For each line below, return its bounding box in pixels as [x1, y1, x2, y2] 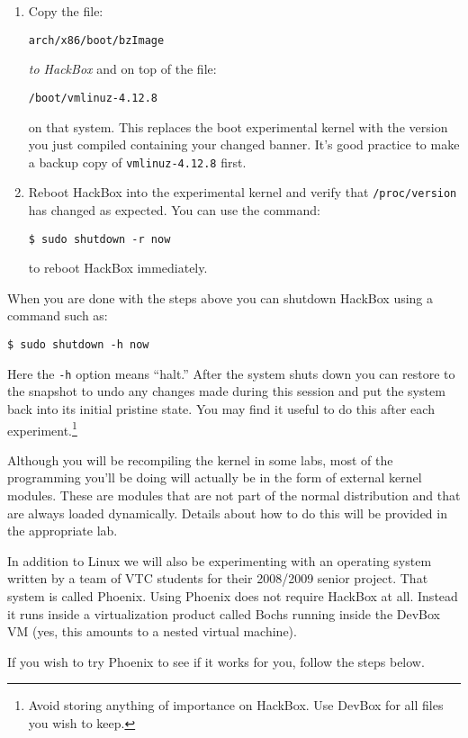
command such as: [7, 306, 108, 325]
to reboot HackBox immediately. [28, 258, 208, 277]
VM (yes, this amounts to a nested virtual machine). [7, 622, 297, 641]
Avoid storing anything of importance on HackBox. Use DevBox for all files [28, 696, 444, 715]
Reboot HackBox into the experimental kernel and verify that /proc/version [28, 183, 457, 202]
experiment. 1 [7, 418, 77, 439]
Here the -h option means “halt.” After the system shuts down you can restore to [7, 364, 455, 382]
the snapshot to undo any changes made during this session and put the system [7, 382, 445, 400]
